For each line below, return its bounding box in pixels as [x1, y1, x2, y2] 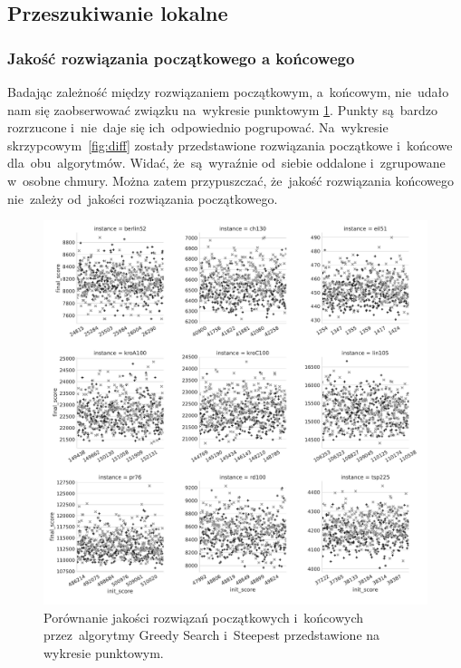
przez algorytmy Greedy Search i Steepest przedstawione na [43, 625, 380, 644]
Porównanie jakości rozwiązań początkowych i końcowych [43, 607, 364, 626]
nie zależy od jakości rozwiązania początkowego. [7, 189, 278, 208]
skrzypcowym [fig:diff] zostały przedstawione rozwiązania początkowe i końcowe [7, 135, 453, 154]
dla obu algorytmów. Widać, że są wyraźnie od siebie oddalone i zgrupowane [7, 153, 446, 172]
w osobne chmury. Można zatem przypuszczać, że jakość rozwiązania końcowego [7, 170, 454, 189]
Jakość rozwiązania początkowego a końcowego [7, 46, 355, 69]
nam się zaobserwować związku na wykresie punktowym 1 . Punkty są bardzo [7, 100, 438, 119]
